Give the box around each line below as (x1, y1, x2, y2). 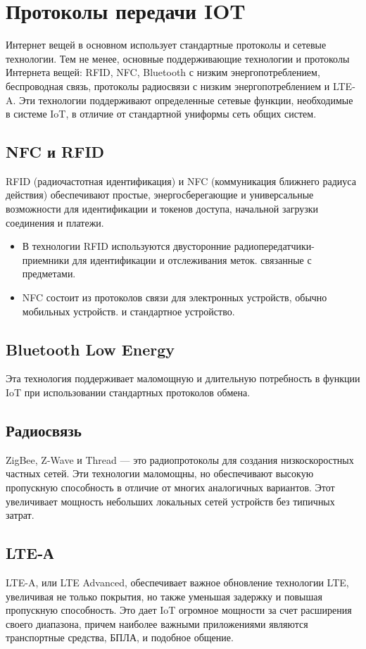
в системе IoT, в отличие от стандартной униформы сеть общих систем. (6, 106, 317, 121)
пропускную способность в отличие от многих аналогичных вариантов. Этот (6, 480, 335, 495)
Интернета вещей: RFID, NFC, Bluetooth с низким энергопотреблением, (6, 65, 320, 80)
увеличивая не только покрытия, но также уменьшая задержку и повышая (6, 588, 322, 603)
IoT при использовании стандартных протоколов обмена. (6, 385, 251, 400)
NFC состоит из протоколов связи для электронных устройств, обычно (22, 290, 327, 305)
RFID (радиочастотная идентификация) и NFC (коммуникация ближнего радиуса (6, 173, 356, 188)
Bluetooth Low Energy (6, 338, 175, 360)
